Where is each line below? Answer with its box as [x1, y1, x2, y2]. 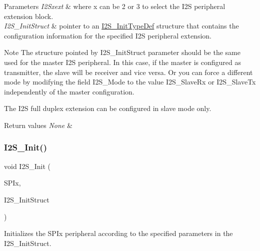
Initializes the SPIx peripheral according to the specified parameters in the [4, 228, 233, 238]
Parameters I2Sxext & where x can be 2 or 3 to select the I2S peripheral [4, 1, 225, 11]
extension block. [4, 10, 53, 21]
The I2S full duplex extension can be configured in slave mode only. [4, 103, 211, 113]
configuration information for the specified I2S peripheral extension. [4, 30, 211, 40]
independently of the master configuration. [4, 86, 134, 96]
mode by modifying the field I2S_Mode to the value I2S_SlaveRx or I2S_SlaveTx [4, 76, 256, 87]
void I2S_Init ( [4, 160, 50, 171]
